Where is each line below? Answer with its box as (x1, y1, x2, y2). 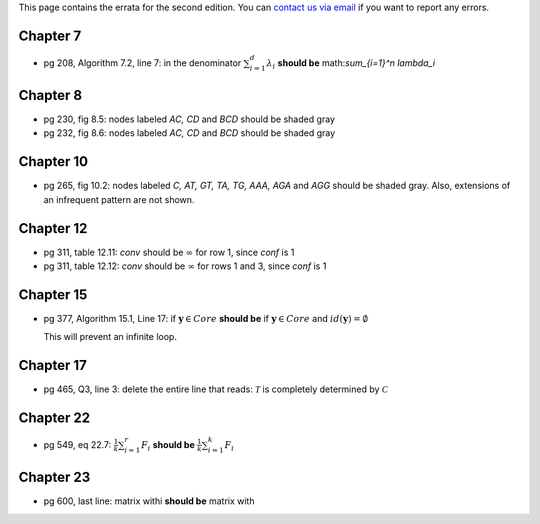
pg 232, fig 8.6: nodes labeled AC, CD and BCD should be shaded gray (43, 127, 336, 139)
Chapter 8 (18, 86, 83, 104)
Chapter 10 (18, 153, 89, 170)
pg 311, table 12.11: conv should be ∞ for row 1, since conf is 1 (43, 246, 295, 258)
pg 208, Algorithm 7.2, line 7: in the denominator (43, 56, 242, 69)
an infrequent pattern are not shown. (43, 193, 195, 205)
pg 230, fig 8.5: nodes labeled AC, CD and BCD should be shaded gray (43, 113, 335, 125)
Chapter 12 (18, 220, 88, 237)
